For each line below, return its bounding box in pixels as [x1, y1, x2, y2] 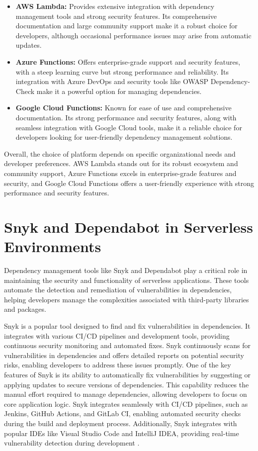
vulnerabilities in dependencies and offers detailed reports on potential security [4, 350, 244, 360]
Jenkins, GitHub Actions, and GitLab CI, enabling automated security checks [4, 408, 241, 419]
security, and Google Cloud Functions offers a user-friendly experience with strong [4, 178, 254, 188]
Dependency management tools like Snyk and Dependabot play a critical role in [4, 265, 248, 275]
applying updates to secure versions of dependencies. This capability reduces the [4, 379, 249, 389]
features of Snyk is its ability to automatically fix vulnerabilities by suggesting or [4, 369, 251, 379]
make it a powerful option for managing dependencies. [36, 86, 202, 96]
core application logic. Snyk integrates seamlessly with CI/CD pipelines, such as [4, 398, 248, 409]
